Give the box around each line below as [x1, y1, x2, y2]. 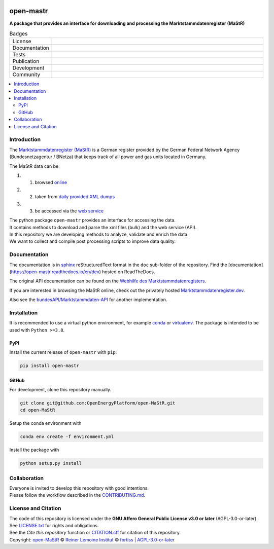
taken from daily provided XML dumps [35, 194, 115, 200]
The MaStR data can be [9, 163, 59, 169]
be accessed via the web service [35, 208, 104, 214]
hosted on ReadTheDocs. [102, 269, 155, 275]
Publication [12, 58, 40, 65]
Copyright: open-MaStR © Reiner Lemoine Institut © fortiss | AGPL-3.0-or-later [9, 536, 175, 542]
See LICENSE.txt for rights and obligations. [9, 523, 99, 529]
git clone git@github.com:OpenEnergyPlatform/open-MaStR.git [20, 400, 176, 406]
